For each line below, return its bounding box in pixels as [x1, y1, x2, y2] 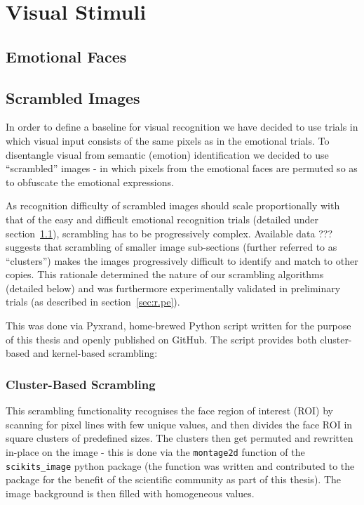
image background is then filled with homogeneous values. [6, 485, 255, 500]
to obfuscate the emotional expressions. [6, 174, 174, 189]
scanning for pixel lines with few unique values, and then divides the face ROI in [6, 417, 353, 431]
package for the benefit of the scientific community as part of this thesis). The [6, 472, 341, 487]
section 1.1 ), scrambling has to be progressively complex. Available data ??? [6, 225, 332, 240]
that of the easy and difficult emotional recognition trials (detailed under [6, 211, 318, 226]
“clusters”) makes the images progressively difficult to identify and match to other [6, 253, 358, 268]
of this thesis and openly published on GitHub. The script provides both [6, 332, 317, 346]
